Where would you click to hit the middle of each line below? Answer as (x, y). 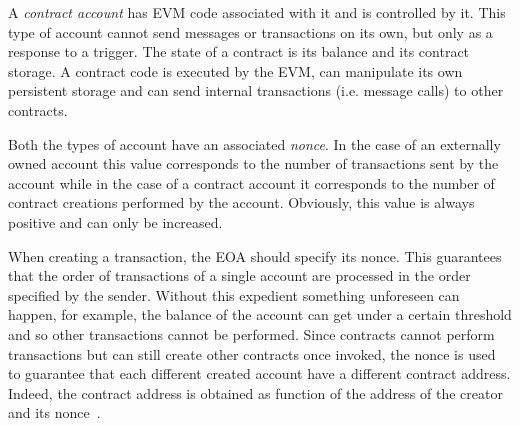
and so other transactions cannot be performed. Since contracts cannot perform (251, 333)
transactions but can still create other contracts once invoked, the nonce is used (252, 353)
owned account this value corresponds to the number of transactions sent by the (253, 163)
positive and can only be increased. (115, 221)
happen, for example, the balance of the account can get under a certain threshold (260, 314)
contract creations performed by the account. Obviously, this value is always (241, 202)
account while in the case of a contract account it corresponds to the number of (251, 182)
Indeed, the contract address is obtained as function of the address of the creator (255, 392)
